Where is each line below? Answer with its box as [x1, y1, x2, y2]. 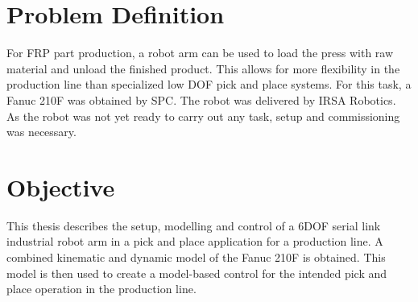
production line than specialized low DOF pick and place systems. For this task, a [6, 76, 412, 93]
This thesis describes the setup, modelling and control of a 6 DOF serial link [6, 217, 381, 234]
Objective [6, 170, 115, 203]
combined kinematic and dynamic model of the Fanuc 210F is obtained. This [6, 249, 386, 265]
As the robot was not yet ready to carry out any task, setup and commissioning [6, 107, 400, 124]
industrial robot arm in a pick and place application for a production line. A [6, 233, 383, 250]
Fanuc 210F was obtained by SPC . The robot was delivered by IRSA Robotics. [6, 91, 396, 108]
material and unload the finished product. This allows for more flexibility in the [6, 60, 400, 77]
